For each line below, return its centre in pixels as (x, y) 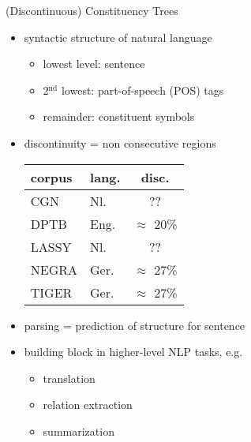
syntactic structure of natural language (118, 37)
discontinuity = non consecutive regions (120, 142)
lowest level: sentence (94, 64)
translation (69, 378)
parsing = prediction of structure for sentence (135, 325)
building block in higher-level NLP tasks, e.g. (133, 352)
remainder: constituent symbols (119, 116)
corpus (51, 177)
